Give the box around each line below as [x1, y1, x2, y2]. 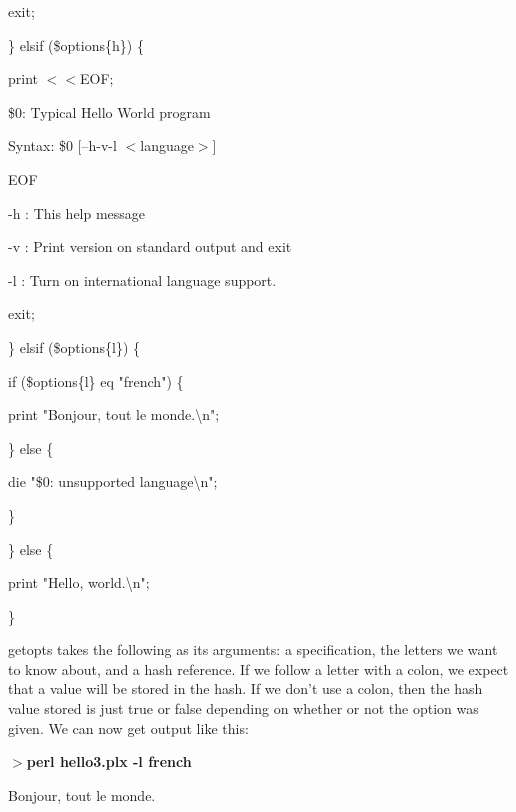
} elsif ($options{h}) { [8, 34, 144, 55]
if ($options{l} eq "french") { [8, 370, 184, 391]
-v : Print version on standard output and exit [8, 236, 292, 257]
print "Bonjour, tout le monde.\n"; [8, 404, 220, 425]
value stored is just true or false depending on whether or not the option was [8, 698, 479, 719]
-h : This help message [8, 202, 146, 223]
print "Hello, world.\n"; [8, 572, 150, 593]
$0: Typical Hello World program [8, 101, 211, 122]
